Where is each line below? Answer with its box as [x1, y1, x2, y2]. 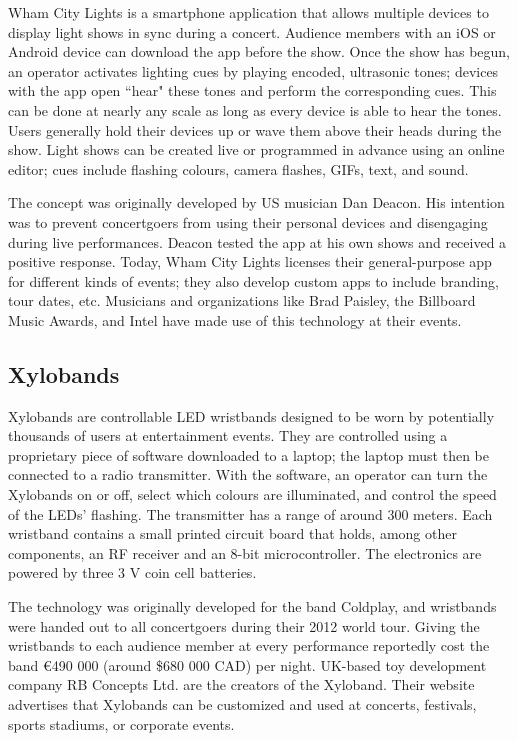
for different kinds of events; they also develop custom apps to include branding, [8, 270, 499, 291]
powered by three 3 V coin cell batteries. [8, 562, 257, 583]
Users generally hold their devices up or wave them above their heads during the [8, 119, 502, 140]
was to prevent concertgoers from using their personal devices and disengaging [8, 211, 488, 232]
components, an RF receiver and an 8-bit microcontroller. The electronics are [8, 542, 482, 563]
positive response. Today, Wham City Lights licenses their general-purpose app [8, 251, 492, 272]
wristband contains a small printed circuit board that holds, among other [8, 523, 457, 544]
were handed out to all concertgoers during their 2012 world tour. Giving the [8, 615, 480, 636]
